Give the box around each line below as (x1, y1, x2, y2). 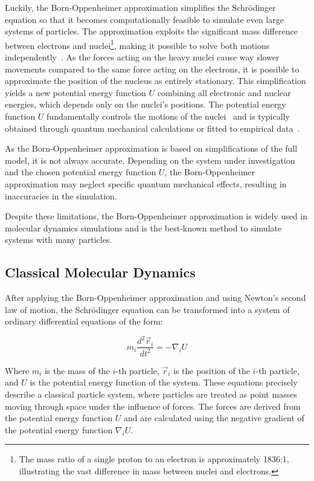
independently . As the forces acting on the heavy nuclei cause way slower (5, 51, 280, 63)
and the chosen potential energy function (5, 166, 156, 178)
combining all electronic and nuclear (157, 86, 291, 98)
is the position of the (173, 364, 250, 376)
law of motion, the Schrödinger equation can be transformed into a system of (5, 303, 290, 315)
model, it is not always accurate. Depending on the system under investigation (5, 153, 295, 166)
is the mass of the (44, 364, 110, 376)
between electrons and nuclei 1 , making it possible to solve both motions (5, 37, 270, 51)
